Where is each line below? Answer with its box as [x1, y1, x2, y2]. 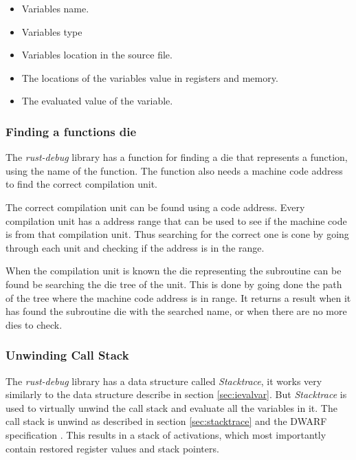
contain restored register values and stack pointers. [5, 441, 219, 455]
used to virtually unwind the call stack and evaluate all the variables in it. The [5, 400, 337, 415]
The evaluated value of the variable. [21, 94, 173, 108]
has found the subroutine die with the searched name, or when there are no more [5, 304, 347, 318]
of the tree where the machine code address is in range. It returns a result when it [5, 290, 351, 305]
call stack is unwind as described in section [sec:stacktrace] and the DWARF [5, 414, 327, 428]
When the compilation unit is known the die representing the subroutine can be [5, 263, 342, 278]
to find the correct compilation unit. [5, 177, 157, 191]
